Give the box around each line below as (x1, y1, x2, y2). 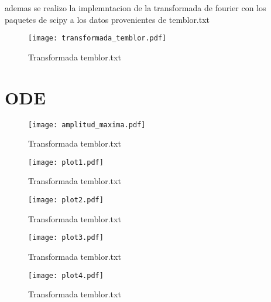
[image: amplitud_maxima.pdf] (28, 120, 146, 129)
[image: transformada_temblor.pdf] (28, 34, 167, 43)
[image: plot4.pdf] (28, 271, 104, 280)
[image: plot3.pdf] (28, 233, 104, 242)
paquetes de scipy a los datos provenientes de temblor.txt (5, 13, 210, 25)
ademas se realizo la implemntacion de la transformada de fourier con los (5, 2, 266, 13)
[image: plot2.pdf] (28, 196, 104, 205)
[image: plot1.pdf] (28, 158, 104, 167)
